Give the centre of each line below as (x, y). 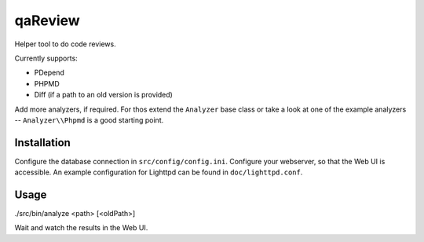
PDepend (49, 73)
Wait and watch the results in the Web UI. (81, 228)
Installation (42, 143)
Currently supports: (46, 58)
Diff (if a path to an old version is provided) (103, 95)
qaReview (47, 20)
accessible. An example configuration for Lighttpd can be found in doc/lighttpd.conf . (159, 172)
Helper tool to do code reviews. (66, 44)
